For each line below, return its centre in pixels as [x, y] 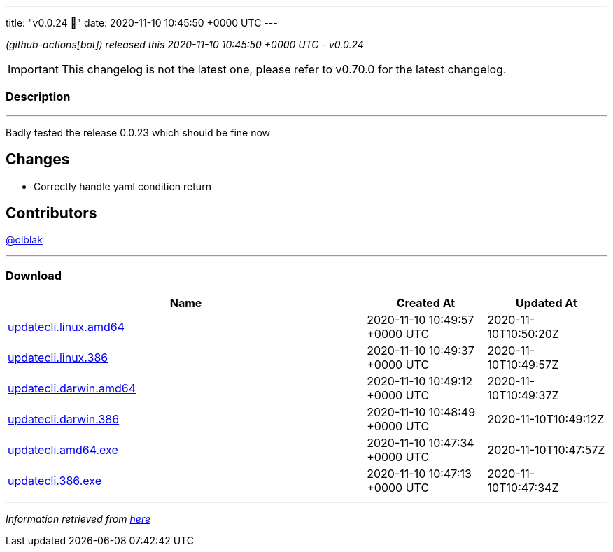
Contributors [51, 213]
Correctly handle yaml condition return [122, 186]
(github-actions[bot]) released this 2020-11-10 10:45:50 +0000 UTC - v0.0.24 [185, 44]
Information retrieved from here [78, 519]
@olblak [24, 240]
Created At [426, 303]
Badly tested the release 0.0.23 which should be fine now [138, 132]
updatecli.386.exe [55, 481]
